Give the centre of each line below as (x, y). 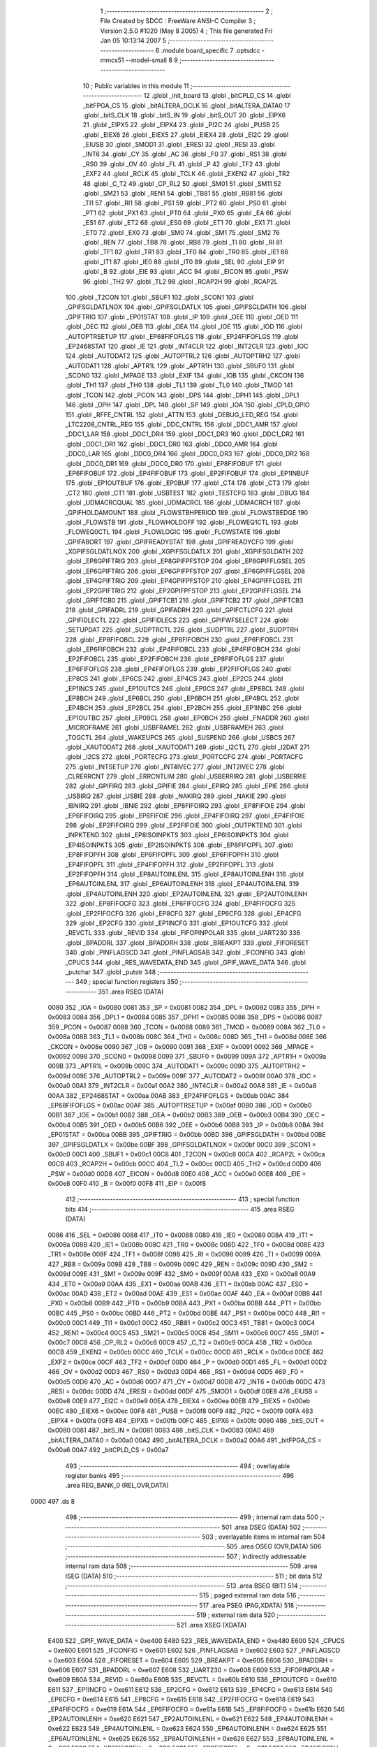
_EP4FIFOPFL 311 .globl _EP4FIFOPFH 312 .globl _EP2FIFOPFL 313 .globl (169, 864)
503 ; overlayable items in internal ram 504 (264, 1537)
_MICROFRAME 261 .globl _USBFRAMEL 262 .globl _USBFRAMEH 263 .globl (175, 727)
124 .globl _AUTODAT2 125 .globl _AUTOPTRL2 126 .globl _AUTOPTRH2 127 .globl (183, 356)
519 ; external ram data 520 (236, 1615)
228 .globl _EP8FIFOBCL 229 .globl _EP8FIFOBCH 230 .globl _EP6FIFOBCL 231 (179, 639)
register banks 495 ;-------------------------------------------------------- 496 (180, 1476)
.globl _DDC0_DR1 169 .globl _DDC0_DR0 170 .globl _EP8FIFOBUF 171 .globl (173, 463)
